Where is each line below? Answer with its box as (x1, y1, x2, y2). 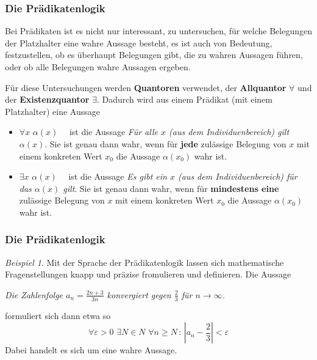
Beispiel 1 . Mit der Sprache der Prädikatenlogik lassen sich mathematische (5, 255, 284, 268)
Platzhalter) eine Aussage (5, 105, 100, 117)
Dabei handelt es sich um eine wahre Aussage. (5, 343, 177, 356)
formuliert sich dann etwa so (5, 309, 111, 321)
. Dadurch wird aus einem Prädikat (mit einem (96, 93, 272, 106)
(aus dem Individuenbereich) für (177, 170, 297, 183)
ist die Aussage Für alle (69, 125, 158, 138)
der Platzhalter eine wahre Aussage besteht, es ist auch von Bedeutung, (5, 36, 272, 49)
